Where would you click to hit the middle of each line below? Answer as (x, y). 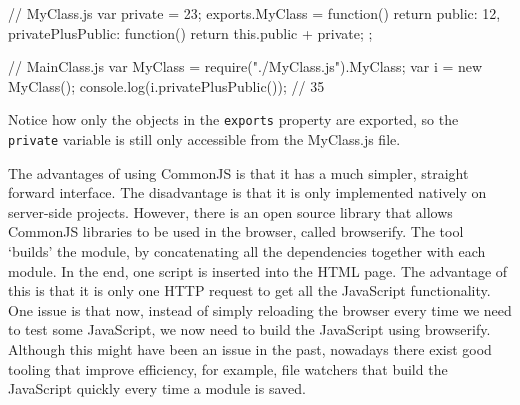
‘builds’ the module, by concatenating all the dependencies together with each (247, 251)
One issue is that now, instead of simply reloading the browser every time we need (260, 309)
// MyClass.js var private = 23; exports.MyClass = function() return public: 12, (254, 13)
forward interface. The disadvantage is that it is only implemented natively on (247, 192)
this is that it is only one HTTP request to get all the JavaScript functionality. (249, 290)
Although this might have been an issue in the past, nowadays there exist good (250, 349)
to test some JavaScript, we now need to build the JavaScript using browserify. (249, 329)
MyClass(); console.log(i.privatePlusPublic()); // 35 (166, 85)
